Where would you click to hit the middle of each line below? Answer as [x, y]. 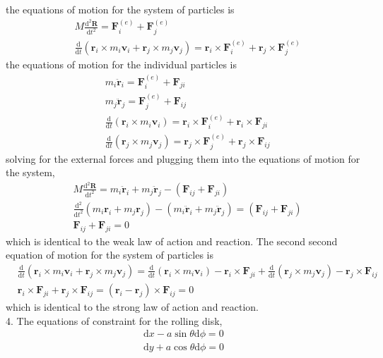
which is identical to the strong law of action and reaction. [132, 307]
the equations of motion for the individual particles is [122, 64]
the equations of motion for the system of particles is [120, 9]
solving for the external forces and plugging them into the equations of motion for [183, 158]
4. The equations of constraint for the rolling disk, [114, 320]
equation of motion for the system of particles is [110, 255]
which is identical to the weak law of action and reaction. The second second [172, 241]
